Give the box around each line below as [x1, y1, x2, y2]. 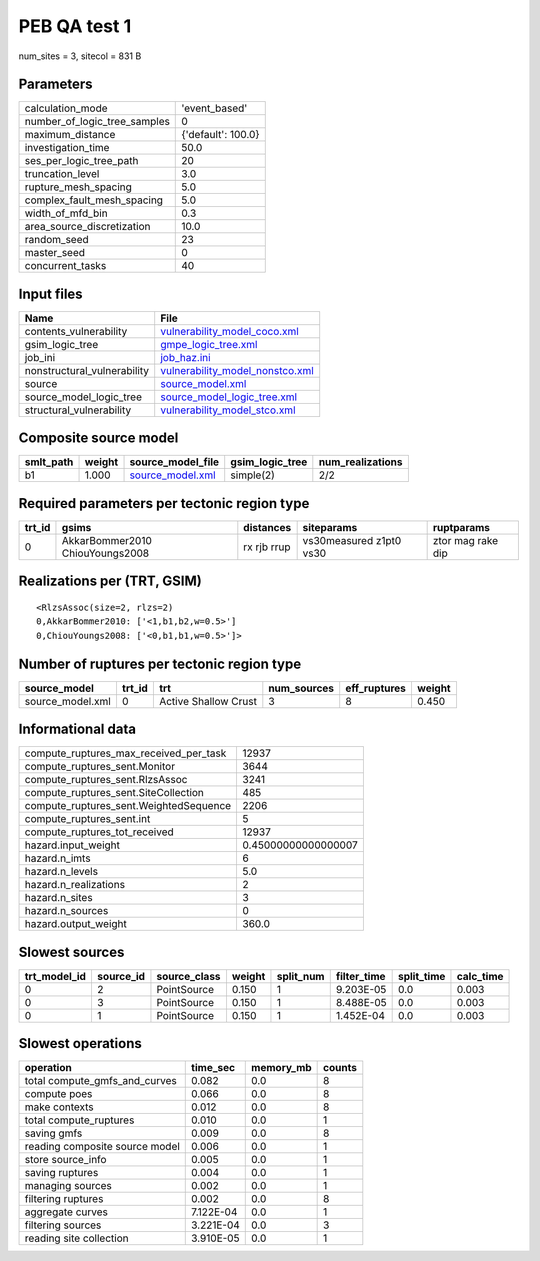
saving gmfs [24, 1126, 83, 1140]
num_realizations [318, 455, 403, 469]
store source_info [24, 1153, 107, 1167]
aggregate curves [24, 1205, 109, 1219]
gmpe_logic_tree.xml [160, 337, 258, 351]
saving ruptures [24, 1166, 99, 1180]
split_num [276, 969, 325, 983]
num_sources [268, 681, 335, 695]
